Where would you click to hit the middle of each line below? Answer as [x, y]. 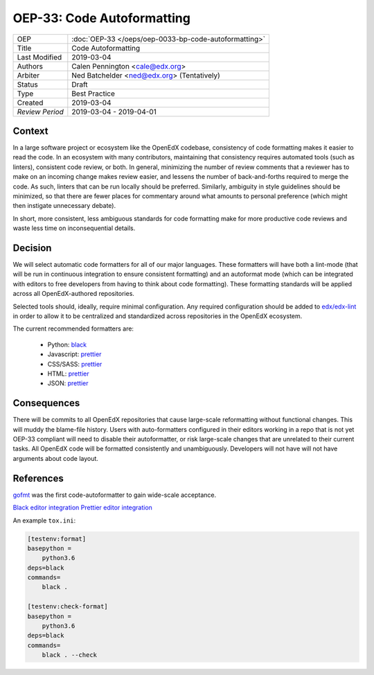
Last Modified [39, 57]
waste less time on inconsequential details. [74, 228]
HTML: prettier [68, 374]
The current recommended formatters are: [73, 328]
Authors [30, 66]
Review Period [40, 112]
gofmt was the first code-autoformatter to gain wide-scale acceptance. [115, 495]
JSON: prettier [68, 383]
